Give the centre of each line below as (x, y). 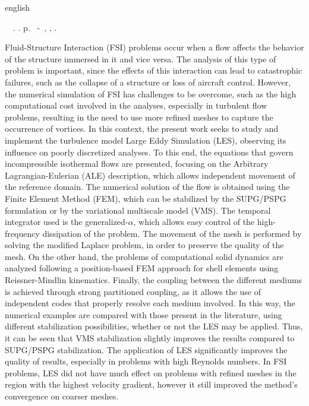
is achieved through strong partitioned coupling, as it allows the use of (133, 291)
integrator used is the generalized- (67, 222)
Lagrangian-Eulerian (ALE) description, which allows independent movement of (150, 175)
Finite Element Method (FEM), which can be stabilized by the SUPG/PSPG (146, 198)
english (18, 7)
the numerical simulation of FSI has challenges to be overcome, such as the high (151, 93)
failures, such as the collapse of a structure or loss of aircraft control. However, (148, 82)
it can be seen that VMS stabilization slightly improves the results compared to (150, 338)
